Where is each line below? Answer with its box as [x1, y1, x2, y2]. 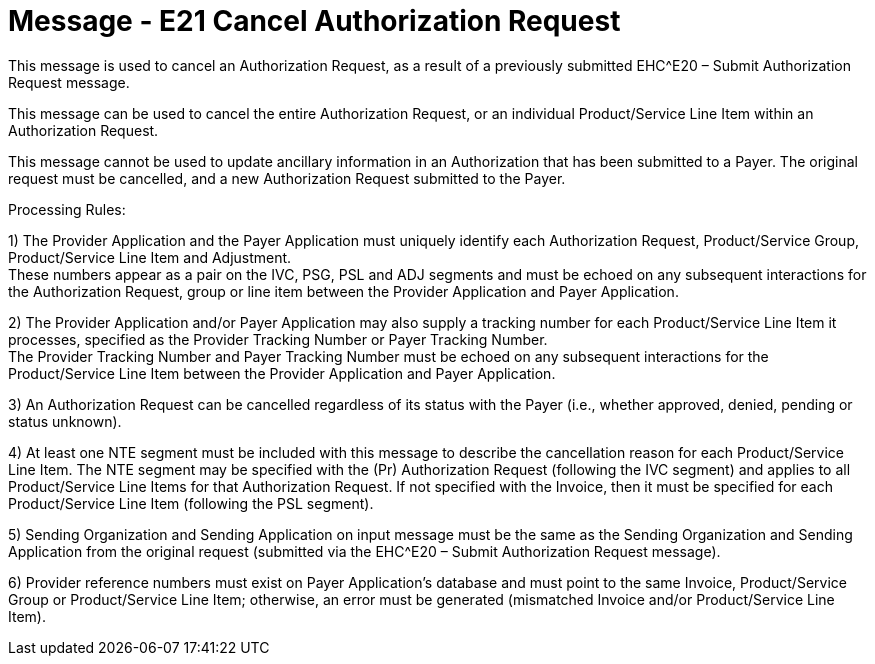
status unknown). [8, 412, 122, 430]
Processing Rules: [8, 200, 126, 218]
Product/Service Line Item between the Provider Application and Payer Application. [8, 364, 556, 382]
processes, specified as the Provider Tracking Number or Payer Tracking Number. [8, 330, 548, 348]
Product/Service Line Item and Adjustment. [8, 248, 292, 266]
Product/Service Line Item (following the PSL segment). [8, 494, 374, 512]
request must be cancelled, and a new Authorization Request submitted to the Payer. [8, 169, 566, 187]
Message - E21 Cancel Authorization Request [8, 4, 621, 38]
